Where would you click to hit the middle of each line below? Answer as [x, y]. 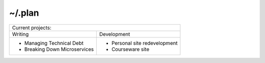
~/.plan [24, 13]
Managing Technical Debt [54, 43]
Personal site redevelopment [144, 43]
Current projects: [32, 28]
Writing [20, 34]
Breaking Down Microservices [59, 49]
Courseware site [130, 49]
